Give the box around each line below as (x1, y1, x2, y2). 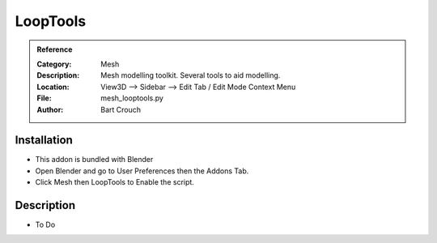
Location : (36, 82, 70, 92)
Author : (36, 104, 64, 114)
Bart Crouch (100, 104, 142, 114)
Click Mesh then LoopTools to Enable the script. (35, 177, 194, 187)
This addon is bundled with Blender (35, 155, 154, 164)
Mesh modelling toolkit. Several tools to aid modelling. (100, 70, 281, 80)
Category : (36, 59, 72, 69)
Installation (15, 134, 73, 147)
